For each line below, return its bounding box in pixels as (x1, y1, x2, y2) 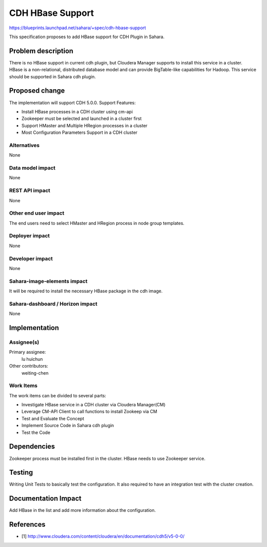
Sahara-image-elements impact (9, 277, 88, 284)
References (9, 520, 45, 529)
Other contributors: (9, 363, 48, 369)
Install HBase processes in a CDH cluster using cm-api (21, 109, 133, 114)
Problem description (9, 47, 74, 55)
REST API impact (9, 187, 50, 194)
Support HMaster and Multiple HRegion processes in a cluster (21, 122, 148, 128)
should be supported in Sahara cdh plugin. (9, 73, 96, 79)
